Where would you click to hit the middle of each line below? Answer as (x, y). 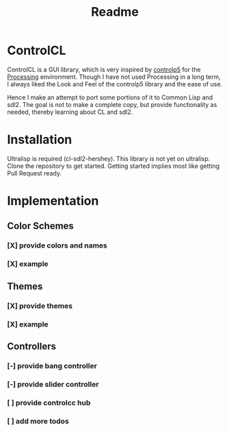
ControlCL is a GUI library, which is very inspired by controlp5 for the (104, 69)
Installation (40, 140)
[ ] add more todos (38, 421)
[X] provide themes (40, 306)
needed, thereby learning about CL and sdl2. (70, 112)
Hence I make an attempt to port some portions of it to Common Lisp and (110, 97)
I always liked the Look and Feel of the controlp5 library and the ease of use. (115, 84)
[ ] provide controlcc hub (49, 403)
